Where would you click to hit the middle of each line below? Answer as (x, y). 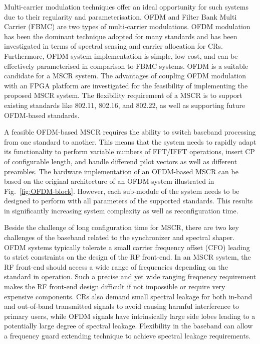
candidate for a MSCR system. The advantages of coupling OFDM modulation (125, 76)
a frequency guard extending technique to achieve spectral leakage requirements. (127, 335)
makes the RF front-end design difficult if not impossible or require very (115, 286)
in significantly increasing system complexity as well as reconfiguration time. (121, 210)
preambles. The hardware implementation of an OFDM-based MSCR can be (121, 171)
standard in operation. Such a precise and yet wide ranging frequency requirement (130, 276)
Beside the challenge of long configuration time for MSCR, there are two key (121, 227)
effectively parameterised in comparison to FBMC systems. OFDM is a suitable (126, 66)
